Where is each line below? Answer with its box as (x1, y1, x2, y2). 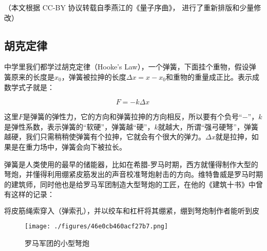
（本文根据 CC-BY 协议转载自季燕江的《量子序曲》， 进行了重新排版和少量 (4, 2, 254, 12)
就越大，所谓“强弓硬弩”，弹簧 (158, 121, 258, 132)
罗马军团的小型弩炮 (25, 237, 89, 248)
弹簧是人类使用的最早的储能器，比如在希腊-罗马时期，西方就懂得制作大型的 (4, 158, 258, 169)
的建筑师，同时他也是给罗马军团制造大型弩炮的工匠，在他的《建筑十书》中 (4, 178, 256, 189)
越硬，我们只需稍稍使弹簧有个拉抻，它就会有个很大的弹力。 (4, 131, 205, 142)
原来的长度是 (11, 71, 54, 82)
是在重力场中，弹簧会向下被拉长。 (11, 141, 126, 152)
